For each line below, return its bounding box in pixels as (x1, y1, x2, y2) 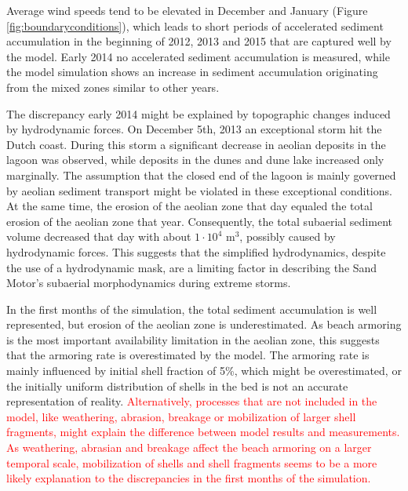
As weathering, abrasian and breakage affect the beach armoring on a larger (6, 439, 372, 456)
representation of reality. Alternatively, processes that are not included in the (6, 393, 377, 409)
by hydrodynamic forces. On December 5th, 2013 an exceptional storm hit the (6, 121, 382, 137)
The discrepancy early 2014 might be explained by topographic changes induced (6, 105, 391, 122)
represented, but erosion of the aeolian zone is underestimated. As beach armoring (6, 316, 402, 333)
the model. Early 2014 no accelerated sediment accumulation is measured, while (6, 48, 390, 64)
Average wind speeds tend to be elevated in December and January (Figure (6, 2, 368, 18)
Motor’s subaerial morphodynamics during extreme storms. (6, 275, 291, 291)
